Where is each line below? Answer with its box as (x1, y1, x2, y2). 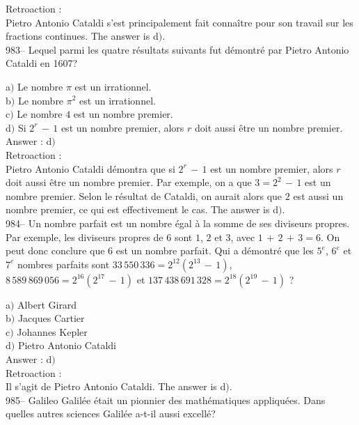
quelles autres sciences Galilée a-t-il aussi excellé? (6, 406, 216, 421)
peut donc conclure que (6, 243, 105, 258)
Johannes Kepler (17, 324, 88, 339)
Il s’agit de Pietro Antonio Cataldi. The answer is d (6, 379, 226, 394)
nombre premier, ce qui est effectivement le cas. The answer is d (6, 202, 278, 217)
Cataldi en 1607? (6, 56, 78, 70)
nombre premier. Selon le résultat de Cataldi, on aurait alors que (6, 188, 282, 203)
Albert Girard (17, 297, 77, 311)
